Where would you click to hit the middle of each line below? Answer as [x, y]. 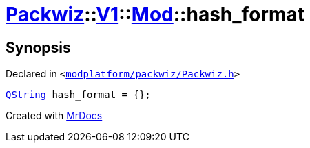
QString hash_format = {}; [78, 95]
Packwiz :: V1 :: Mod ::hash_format [155, 14]
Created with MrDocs [54, 116]
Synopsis [38, 47]
